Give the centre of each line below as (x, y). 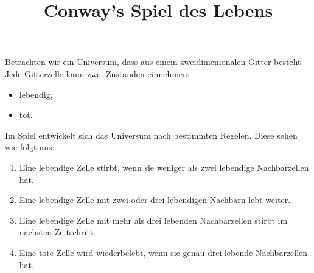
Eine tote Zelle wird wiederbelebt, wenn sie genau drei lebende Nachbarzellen (163, 252)
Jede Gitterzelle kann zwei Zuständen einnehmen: (97, 73)
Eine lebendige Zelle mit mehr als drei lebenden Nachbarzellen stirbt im (153, 220)
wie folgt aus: (30, 147)
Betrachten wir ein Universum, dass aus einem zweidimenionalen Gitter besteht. (154, 62)
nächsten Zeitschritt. (58, 232)
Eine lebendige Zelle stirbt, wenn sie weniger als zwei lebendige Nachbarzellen (164, 167)
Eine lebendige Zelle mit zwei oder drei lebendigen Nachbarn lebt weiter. (155, 200)
